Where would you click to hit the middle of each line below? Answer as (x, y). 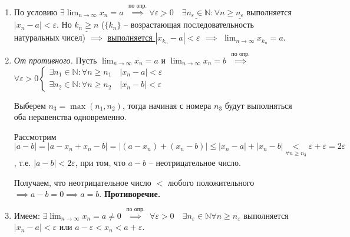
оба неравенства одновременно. (70, 117)
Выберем (30, 105)
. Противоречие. (130, 194)
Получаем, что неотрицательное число (82, 182)
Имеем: (27, 215)
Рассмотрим (35, 136)
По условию (36, 11)
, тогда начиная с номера (167, 105)
